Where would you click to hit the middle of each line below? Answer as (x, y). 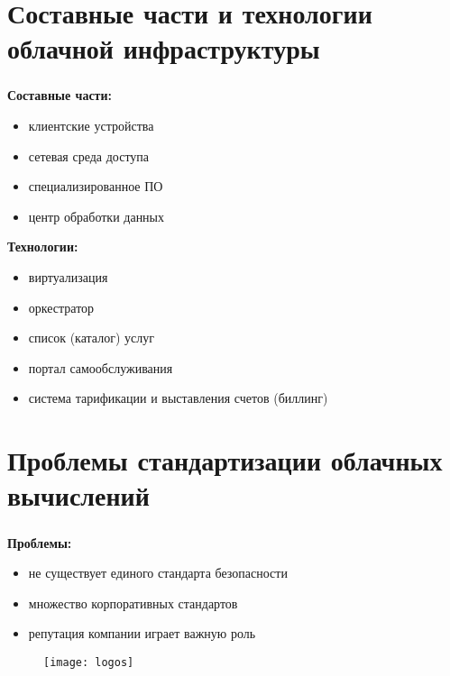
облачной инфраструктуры (164, 48)
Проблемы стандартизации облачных (225, 460)
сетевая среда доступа (89, 155)
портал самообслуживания (101, 367)
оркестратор (61, 307)
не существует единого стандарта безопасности (158, 573)
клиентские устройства (91, 126)
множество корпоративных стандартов (133, 603)
